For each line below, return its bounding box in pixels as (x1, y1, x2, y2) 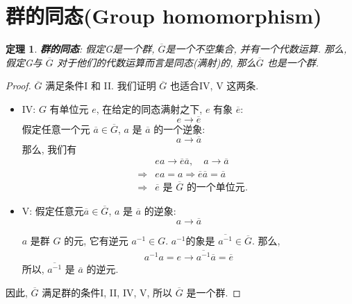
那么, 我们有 (22, 141, 77, 156)
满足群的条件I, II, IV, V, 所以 (42, 285, 173, 299)
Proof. (6, 78, 31, 93)
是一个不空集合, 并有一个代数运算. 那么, (165, 42, 347, 56)
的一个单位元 (186, 182, 245, 193)
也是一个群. (267, 55, 319, 69)
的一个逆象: (153, 121, 206, 136)
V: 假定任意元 (22, 203, 84, 217)
